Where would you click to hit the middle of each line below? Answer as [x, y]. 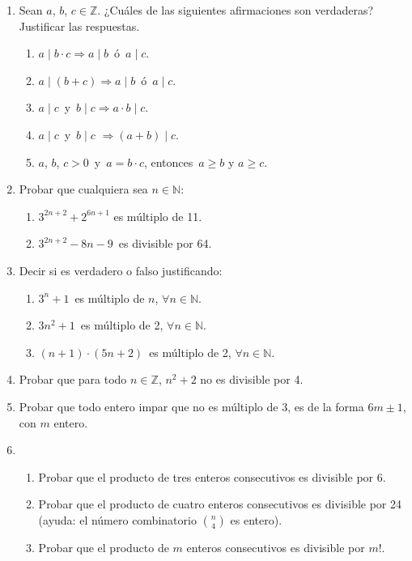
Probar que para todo [73, 379]
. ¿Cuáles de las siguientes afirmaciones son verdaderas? [236, 10]
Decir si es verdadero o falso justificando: [121, 270]
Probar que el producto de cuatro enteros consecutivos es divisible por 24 [220, 504]
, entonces [168, 161]
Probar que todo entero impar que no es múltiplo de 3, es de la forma [191, 406]
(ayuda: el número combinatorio [117, 519]
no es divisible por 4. [252, 379]
